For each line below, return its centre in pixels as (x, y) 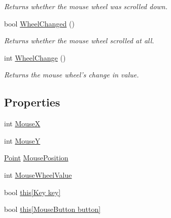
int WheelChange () (35, 57)
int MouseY (22, 140)
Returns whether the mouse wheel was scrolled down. (86, 6)
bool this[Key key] (32, 192)
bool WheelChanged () (39, 23)
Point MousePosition (36, 158)
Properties (32, 102)
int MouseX (22, 124)
